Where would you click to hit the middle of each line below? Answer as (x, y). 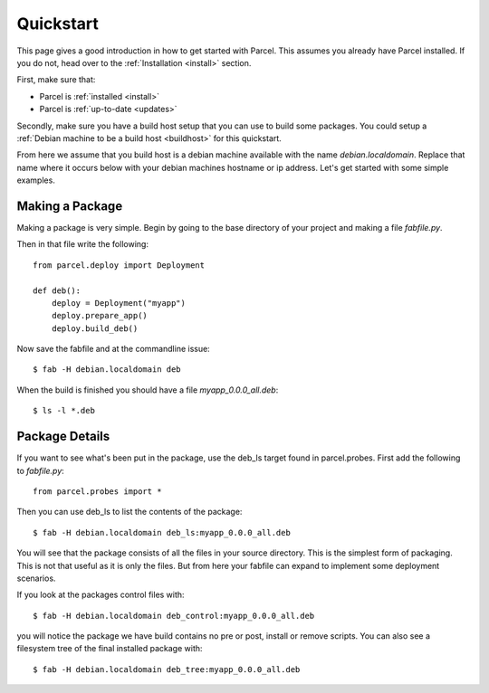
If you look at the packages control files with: (101, 595)
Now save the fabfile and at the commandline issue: (113, 349)
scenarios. (36, 578)
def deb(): (57, 290)
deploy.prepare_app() (100, 316)
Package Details (63, 437)
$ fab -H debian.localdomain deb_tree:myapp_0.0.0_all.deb (167, 669)
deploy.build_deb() (95, 328)
